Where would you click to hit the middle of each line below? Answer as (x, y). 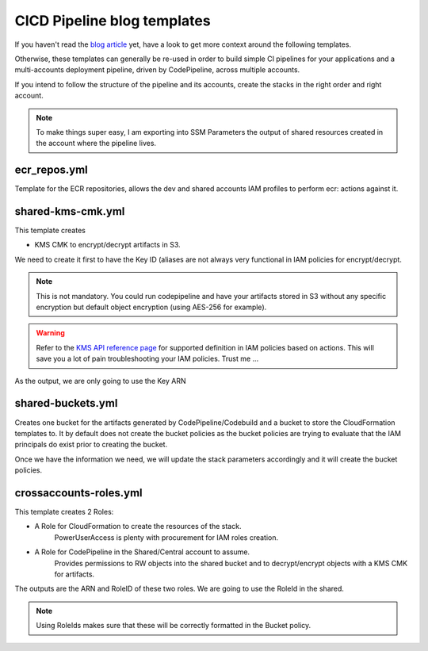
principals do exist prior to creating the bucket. (91, 445)
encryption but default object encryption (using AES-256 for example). (151, 307)
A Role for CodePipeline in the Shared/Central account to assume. (142, 552)
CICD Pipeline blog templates (113, 21)
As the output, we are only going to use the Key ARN (100, 381)
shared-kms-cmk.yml (70, 211)
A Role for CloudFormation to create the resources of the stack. (138, 527)
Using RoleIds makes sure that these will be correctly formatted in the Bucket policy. (174, 626)
